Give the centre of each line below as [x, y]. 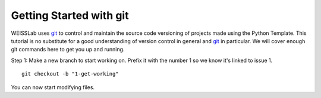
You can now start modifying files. [53, 87]
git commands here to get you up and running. [68, 50]
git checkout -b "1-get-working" [70, 74]
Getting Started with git [70, 15]
